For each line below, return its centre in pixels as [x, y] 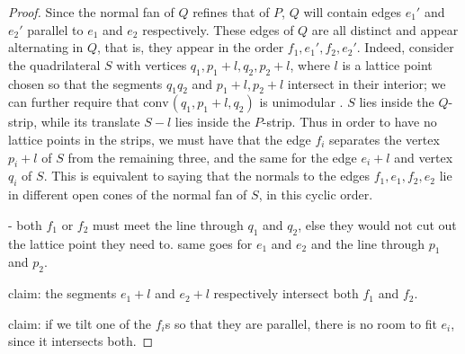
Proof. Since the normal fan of [91, 12]
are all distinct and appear [385, 29]
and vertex [424, 157]
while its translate [90, 122]
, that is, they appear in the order [191, 47]
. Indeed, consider [405, 47]
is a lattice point [387, 64]
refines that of [231, 12]
